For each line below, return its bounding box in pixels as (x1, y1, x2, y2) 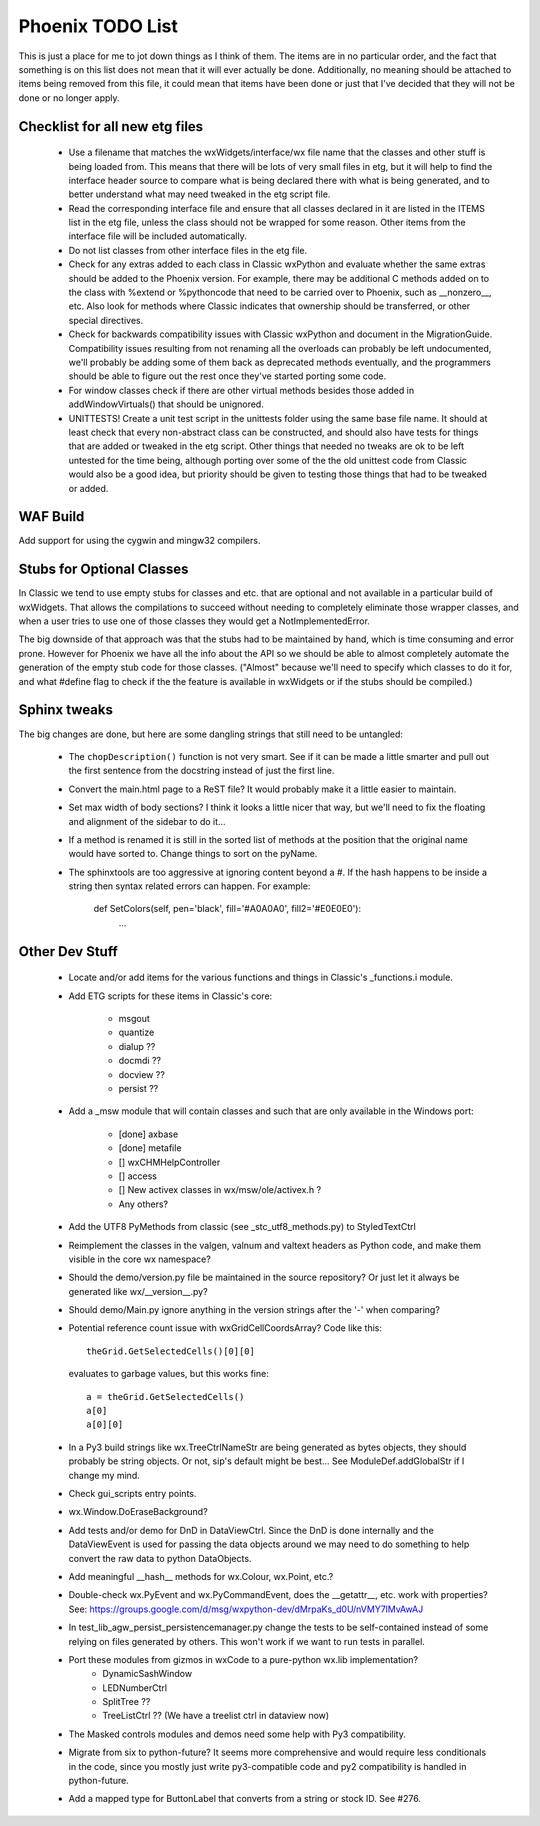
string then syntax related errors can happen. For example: (68, 880, 311, 892)
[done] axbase (118, 1128, 179, 1140)
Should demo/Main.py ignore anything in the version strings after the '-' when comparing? (68, 1304, 440, 1316)
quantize (118, 1026, 155, 1039)
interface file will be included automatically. (68, 230, 247, 242)
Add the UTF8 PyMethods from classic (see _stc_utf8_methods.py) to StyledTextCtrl (68, 1221, 417, 1233)
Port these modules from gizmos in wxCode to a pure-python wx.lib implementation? (68, 1653, 419, 1665)
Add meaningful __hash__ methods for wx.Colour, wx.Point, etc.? (68, 1570, 334, 1582)
